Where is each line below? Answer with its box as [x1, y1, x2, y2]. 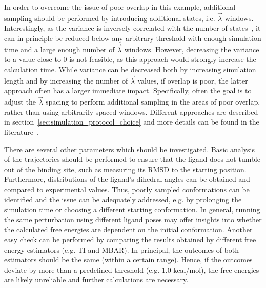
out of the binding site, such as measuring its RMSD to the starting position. [4, 163, 247, 174]
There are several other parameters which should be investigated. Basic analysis [4, 143, 255, 154]
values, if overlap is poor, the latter [137, 75, 248, 86]
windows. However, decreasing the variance [124, 44, 259, 54]
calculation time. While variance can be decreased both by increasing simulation [4, 64, 256, 74]
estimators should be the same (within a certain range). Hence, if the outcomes [4, 254, 253, 265]
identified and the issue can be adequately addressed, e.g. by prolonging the [4, 194, 242, 204]
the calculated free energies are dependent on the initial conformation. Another [4, 224, 253, 235]
